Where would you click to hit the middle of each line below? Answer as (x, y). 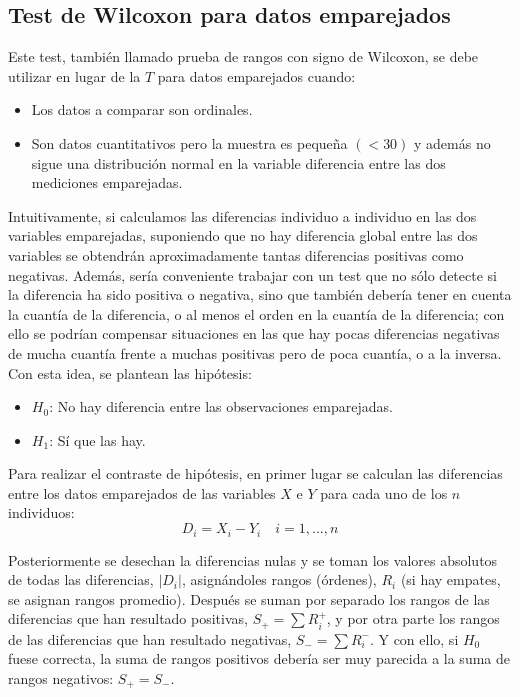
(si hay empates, (450, 579)
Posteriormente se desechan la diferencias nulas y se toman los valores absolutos (253, 559)
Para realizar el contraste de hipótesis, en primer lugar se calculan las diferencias (255, 473)
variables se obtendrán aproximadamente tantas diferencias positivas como (236, 254)
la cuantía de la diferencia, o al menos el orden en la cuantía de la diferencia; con (256, 313)
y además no (452, 142)
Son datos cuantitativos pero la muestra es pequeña (189, 142)
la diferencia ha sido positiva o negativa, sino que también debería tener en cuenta (260, 294)
